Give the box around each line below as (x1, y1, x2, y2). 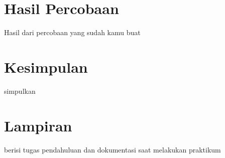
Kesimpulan (4, 56, 88, 77)
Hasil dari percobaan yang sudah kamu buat (4, 27, 141, 38)
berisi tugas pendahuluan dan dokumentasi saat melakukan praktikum (4, 144, 221, 154)
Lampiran (4, 115, 72, 135)
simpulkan (4, 85, 36, 96)
